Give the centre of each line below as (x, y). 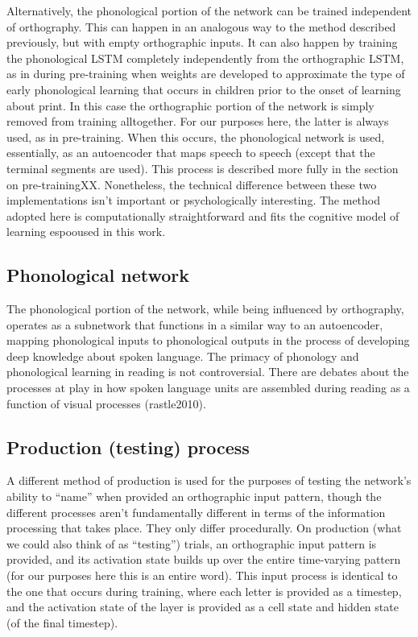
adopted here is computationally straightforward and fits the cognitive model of (203, 215)
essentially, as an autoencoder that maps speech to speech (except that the (191, 153)
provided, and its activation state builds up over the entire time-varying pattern (204, 559)
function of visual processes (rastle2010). (106, 403)
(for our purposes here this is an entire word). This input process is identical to (202, 575)
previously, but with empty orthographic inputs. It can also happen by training (202, 42)
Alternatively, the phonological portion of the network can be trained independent (209, 10)
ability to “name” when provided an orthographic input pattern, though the (194, 496)
